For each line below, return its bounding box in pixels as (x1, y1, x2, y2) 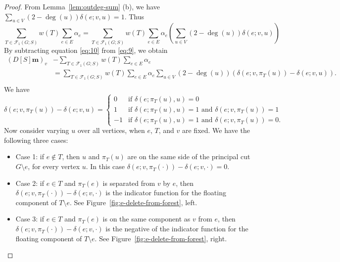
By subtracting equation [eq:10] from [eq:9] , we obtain (4, 44, 168, 55)
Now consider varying (4, 125, 69, 135)
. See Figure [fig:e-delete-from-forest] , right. (95, 233, 227, 243)
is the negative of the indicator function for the (105, 223, 248, 234)
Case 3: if (15, 214, 45, 224)
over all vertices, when (77, 125, 145, 135)
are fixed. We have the (182, 125, 250, 135)
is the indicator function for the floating (105, 187, 226, 198)
